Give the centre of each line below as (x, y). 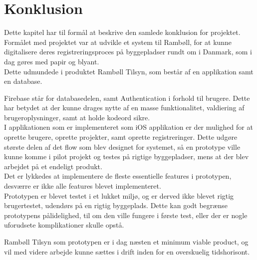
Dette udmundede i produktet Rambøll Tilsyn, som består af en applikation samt (129, 71)
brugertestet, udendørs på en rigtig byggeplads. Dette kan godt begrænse (116, 205)
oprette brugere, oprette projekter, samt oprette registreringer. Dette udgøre (121, 137)
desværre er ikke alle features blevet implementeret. (83, 186)
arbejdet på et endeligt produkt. (53, 166)
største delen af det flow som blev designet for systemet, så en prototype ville (122, 146)
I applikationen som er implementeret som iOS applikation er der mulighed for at (128, 127)
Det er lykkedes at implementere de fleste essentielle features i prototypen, (118, 176)
